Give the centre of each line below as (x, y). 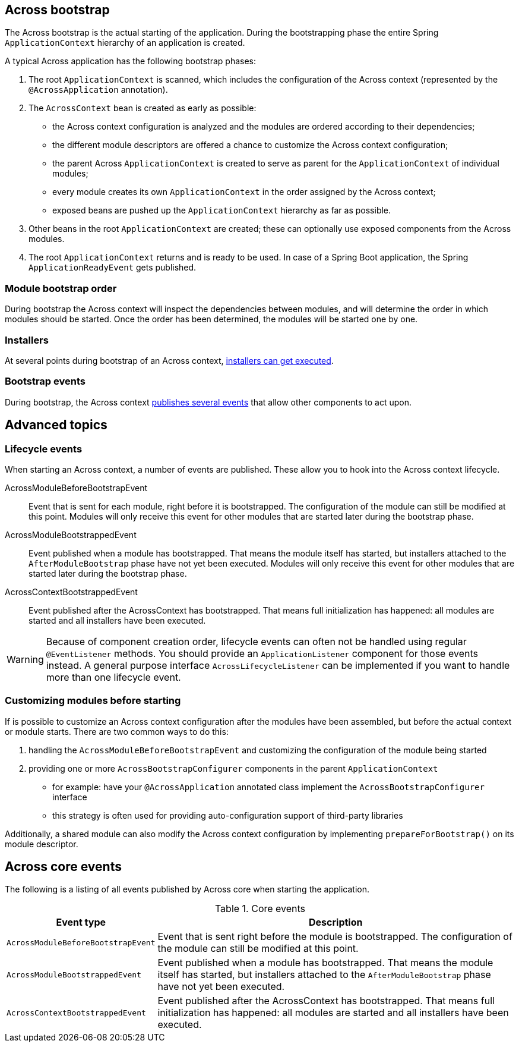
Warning (25, 659)
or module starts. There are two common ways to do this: (117, 731)
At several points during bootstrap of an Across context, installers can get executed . (169, 360)
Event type (81, 922)
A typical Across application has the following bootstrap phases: (131, 61)
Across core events (63, 867)
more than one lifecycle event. (113, 677)
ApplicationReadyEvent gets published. (113, 268)
